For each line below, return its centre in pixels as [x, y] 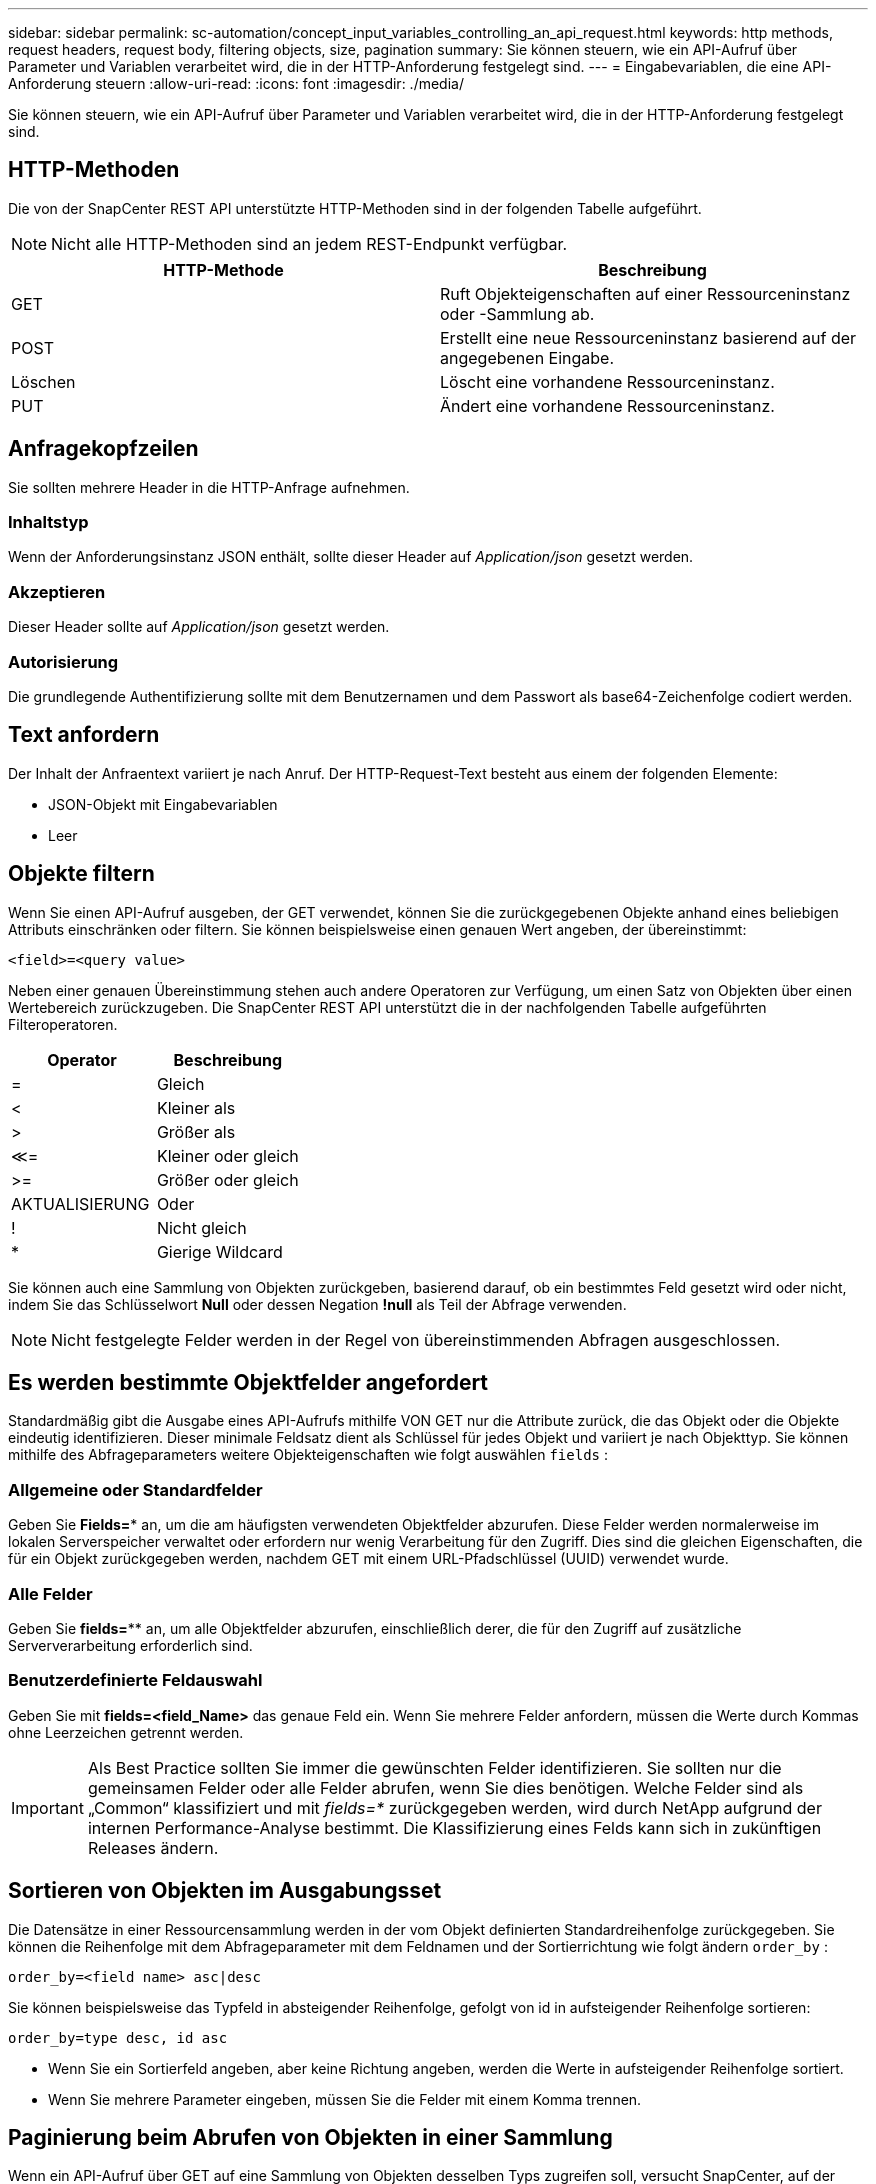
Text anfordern [84, 735]
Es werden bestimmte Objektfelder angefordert [248, 1383]
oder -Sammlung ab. [517, 313]
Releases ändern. [153, 1847]
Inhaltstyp [48, 522]
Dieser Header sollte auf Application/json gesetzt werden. [199, 627]
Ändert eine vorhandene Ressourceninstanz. [607, 405]
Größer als [196, 1131]
